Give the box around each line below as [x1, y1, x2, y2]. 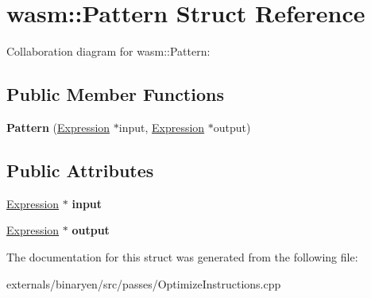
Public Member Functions [6, 82, 224, 106]
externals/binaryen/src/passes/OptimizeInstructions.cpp [6, 275, 281, 292]
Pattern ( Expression [6, 118, 110, 135]
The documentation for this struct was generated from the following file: [6, 248, 358, 265]
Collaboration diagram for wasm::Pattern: [6, 43, 211, 60]
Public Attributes [6, 157, 154, 182]
